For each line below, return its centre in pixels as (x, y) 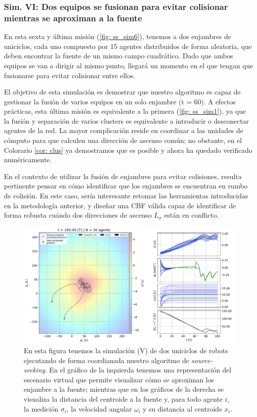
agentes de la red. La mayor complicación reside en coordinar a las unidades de (124, 130)
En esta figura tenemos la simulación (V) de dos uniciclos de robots (126, 350)
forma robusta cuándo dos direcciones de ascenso (78, 215)
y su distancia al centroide (182, 408)
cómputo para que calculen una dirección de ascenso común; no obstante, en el (123, 140)
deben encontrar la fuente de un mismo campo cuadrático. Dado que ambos (119, 56)
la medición (41, 408)
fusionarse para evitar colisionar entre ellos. (70, 75)
